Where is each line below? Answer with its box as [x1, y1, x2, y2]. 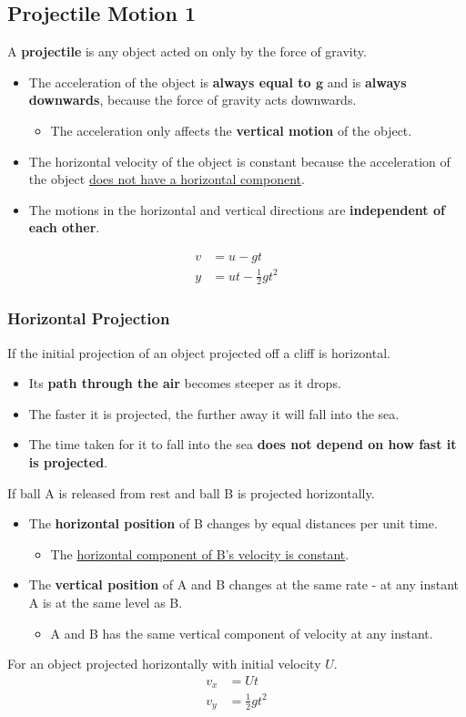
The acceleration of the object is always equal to [28, 72, 311, 91]
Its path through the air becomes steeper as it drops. [28, 374, 341, 393]
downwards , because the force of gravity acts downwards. [28, 90, 357, 109]
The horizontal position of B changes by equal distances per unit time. [28, 514, 438, 533]
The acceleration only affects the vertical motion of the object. [50, 120, 412, 139]
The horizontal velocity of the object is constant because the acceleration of [28, 151, 451, 170]
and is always [327, 72, 407, 91]
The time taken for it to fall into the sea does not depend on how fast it [28, 435, 457, 454]
